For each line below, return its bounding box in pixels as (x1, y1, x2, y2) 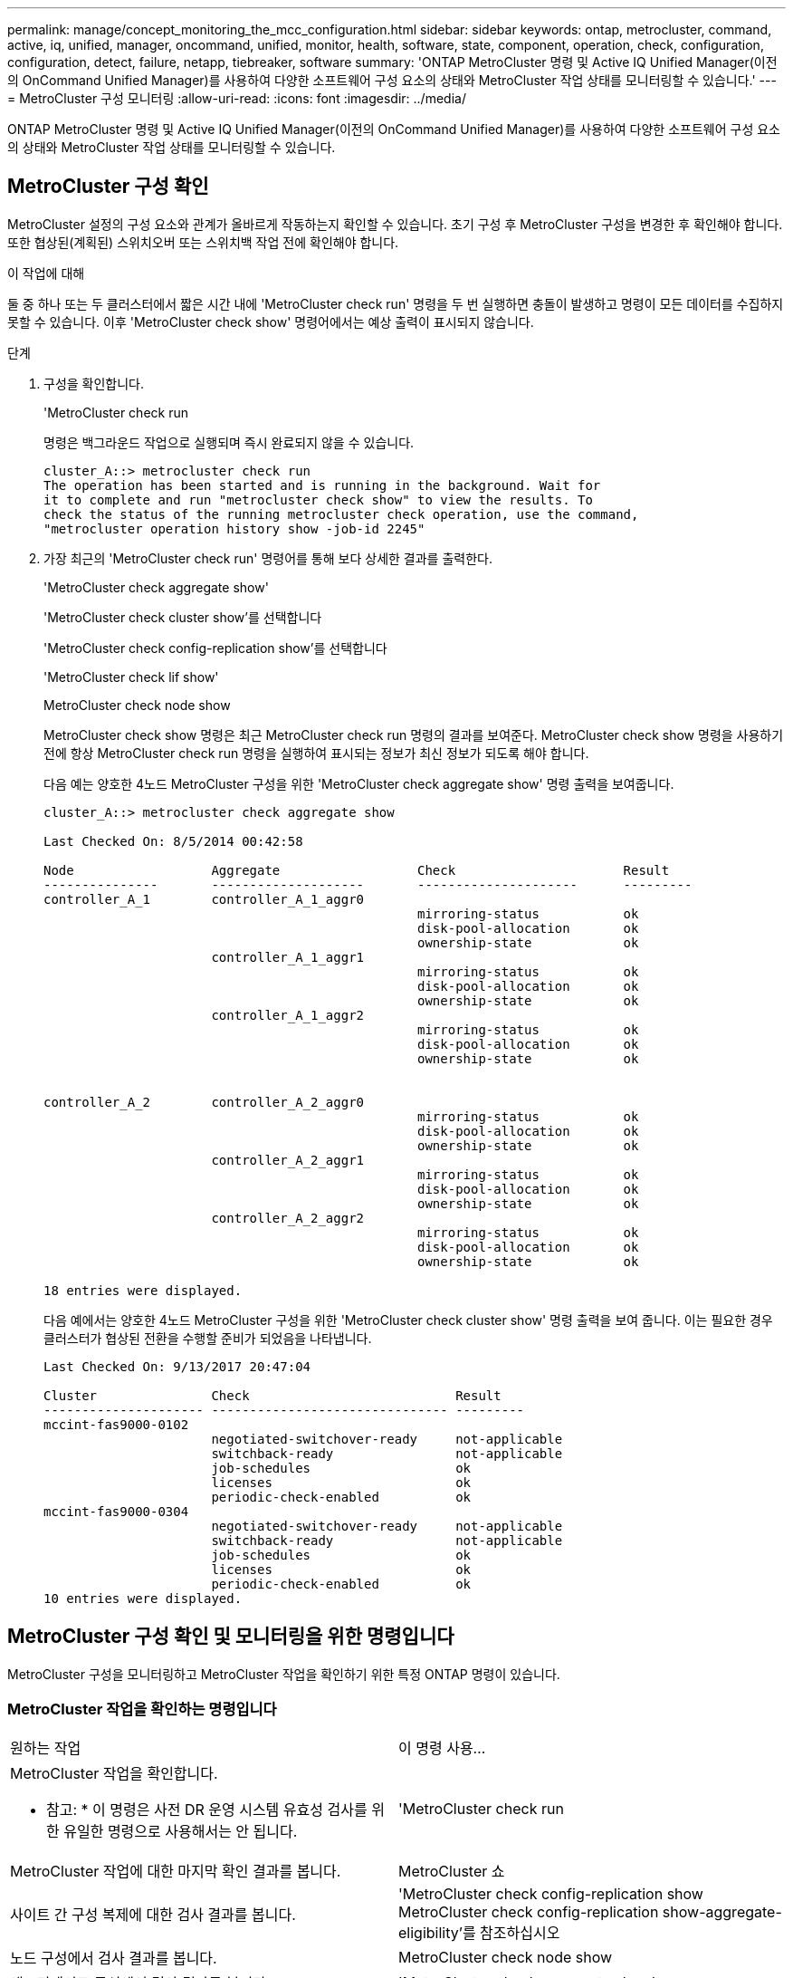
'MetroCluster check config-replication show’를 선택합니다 (43, 639, 387, 656)
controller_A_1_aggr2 (211, 1007, 365, 1023)
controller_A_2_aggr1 (211, 1152, 365, 1167)
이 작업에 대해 (7, 264, 85, 281)
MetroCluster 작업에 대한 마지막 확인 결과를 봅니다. (10, 1862, 341, 1881)
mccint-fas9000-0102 (43, 1416, 189, 1432)
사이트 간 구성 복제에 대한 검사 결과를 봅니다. (10, 1906, 296, 1925)
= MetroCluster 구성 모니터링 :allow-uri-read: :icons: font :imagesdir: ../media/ (7, 91, 466, 106)
